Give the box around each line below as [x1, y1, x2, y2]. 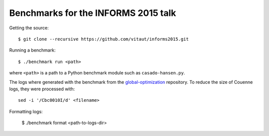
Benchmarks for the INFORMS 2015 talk [9, 7, 176, 18]
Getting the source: [9, 25, 49, 31]
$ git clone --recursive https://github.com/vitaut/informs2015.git [18, 36, 189, 42]
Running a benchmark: [9, 47, 56, 53]
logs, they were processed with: [9, 86, 75, 92]
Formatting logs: [9, 108, 43, 114]
